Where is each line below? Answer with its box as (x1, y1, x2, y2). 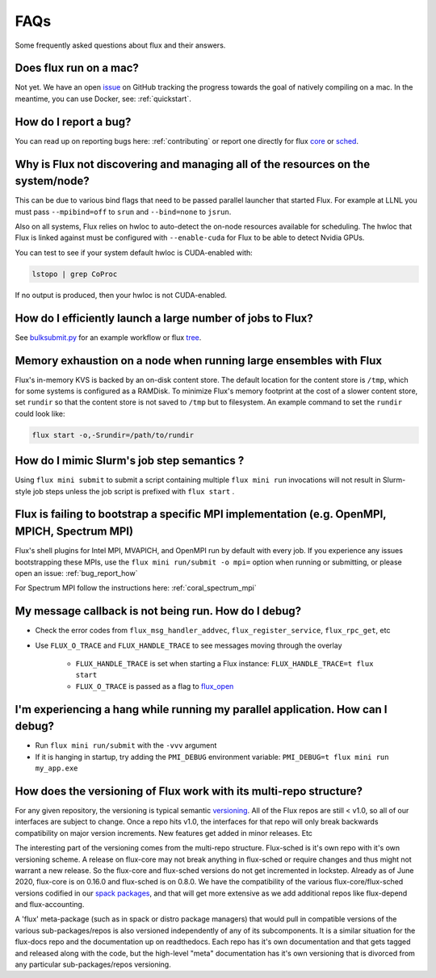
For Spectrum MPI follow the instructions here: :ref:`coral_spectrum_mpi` (15, 583, 258, 593)
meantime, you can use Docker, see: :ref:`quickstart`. (15, 94, 191, 103)
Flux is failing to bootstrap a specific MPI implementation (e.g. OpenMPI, (15, 507, 387, 521)
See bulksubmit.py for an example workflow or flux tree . (15, 332, 202, 342)
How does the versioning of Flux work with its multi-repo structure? (15, 784, 363, 798)
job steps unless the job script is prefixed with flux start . (32, 486, 235, 496)
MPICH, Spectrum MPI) (15, 525, 133, 539)
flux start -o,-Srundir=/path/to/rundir (31, 430, 194, 439)
